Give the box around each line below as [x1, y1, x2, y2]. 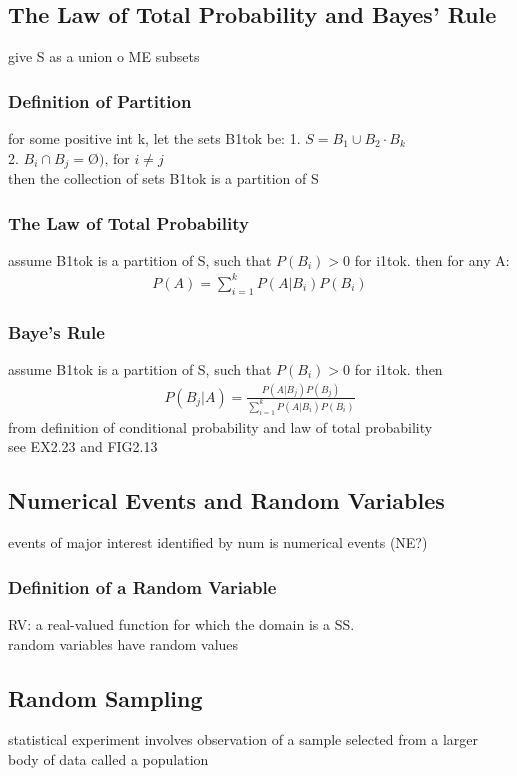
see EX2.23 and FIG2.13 [8, 436, 158, 457]
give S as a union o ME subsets [8, 46, 200, 67]
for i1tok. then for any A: [354, 249, 510, 270]
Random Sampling [8, 682, 203, 713]
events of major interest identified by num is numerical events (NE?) [8, 532, 428, 553]
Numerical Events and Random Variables [8, 485, 445, 516]
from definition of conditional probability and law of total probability [8, 416, 433, 437]
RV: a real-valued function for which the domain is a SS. [8, 613, 355, 634]
